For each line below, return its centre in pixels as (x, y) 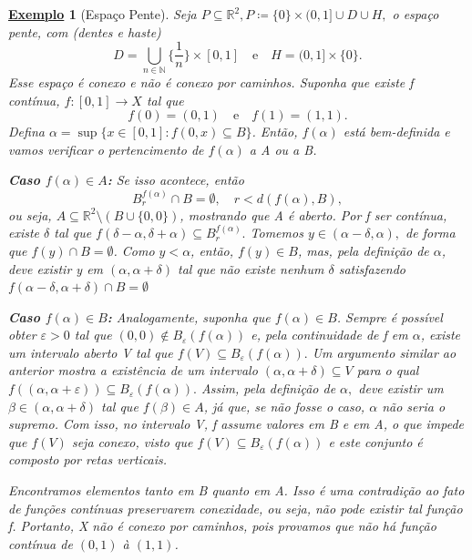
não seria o (414, 406)
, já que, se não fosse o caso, (284, 406)
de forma (431, 233)
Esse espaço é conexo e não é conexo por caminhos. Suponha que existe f (211, 81)
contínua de (41, 543)
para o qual (388, 370)
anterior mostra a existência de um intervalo (133, 370)
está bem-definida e (396, 132)
